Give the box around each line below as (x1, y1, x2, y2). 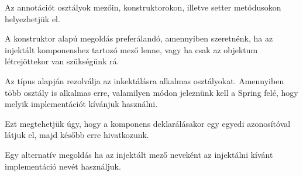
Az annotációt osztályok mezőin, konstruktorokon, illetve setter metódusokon (5, 1, 281, 13)
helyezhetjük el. (5, 12, 60, 25)
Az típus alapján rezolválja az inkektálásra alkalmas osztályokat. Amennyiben (5, 74, 284, 87)
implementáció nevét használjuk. (5, 160, 121, 172)
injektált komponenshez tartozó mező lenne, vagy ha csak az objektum (5, 43, 258, 56)
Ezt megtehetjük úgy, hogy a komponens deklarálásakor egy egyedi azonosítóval (5, 117, 291, 129)
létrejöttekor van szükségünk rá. (5, 55, 119, 67)
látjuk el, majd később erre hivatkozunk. (5, 129, 149, 141)
